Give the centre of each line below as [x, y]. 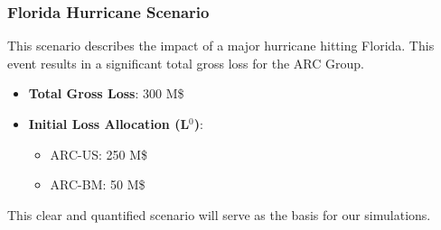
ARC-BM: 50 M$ [98, 184]
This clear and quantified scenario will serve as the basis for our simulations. [219, 214]
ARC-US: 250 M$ [99, 154]
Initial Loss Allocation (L [109, 124]
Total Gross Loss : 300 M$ [106, 93]
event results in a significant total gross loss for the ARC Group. [186, 63]
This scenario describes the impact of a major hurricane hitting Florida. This [221, 46]
